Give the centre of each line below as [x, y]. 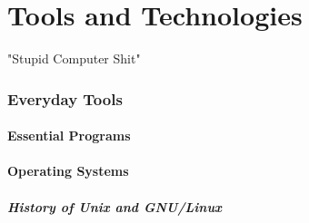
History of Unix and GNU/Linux [115, 206]
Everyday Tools [65, 98]
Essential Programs [69, 136]
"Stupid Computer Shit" [74, 58]
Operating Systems [68, 171]
